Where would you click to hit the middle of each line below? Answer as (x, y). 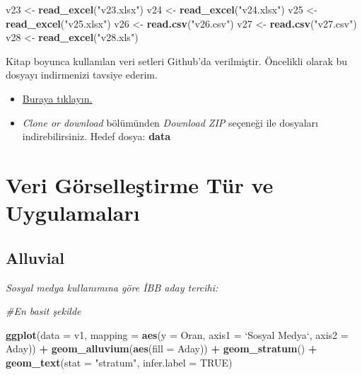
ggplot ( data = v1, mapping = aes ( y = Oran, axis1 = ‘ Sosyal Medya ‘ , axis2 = (177, 334)
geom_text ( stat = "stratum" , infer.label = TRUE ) (119, 362)
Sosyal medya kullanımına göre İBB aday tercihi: (112, 287)
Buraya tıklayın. (57, 98)
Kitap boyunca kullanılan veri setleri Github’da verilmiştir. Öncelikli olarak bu (177, 60)
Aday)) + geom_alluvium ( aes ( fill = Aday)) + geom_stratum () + (162, 348)
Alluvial (35, 257)
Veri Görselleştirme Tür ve (140, 184)
